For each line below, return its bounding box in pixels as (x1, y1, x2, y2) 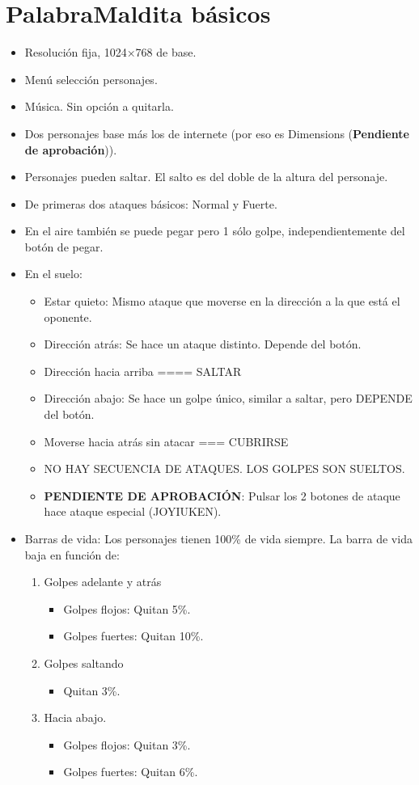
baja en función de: (24, 546, 120, 563)
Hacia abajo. (44, 709, 107, 726)
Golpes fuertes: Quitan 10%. (63, 627, 204, 644)
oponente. (44, 308, 92, 325)
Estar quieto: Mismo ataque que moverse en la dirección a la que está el (44, 293, 400, 310)
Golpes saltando (44, 654, 124, 671)
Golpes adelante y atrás (44, 573, 162, 590)
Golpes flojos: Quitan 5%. (63, 600, 191, 617)
